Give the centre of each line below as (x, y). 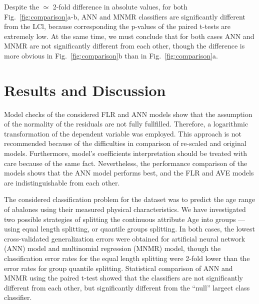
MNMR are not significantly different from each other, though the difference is (124, 46)
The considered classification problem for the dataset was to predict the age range (130, 199)
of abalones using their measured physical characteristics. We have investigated (125, 209)
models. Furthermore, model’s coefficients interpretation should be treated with (126, 153)
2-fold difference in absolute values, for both (120, 6)
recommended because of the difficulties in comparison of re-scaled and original (125, 143)
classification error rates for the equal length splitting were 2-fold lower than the (127, 258)
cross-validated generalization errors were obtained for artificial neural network (125, 238)
